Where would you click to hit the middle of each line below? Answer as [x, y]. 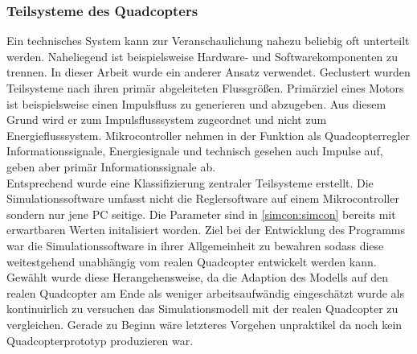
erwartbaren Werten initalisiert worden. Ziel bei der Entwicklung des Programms [206, 230]
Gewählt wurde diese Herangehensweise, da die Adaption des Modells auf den [197, 277]
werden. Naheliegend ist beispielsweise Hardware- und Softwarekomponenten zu [202, 56]
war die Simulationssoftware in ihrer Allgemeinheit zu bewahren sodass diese [195, 245]
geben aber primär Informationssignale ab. [111, 166]
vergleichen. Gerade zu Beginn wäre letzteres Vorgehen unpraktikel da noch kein [204, 324]
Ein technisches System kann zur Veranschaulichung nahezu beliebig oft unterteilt [208, 41]
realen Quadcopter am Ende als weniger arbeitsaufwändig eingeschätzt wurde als [205, 292]
